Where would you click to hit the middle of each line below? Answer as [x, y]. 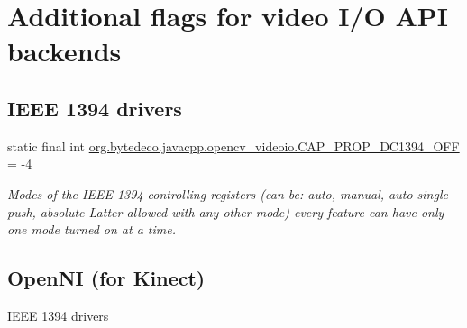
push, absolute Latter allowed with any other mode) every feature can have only [226, 211]
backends [64, 51]
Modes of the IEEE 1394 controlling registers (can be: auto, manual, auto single [228, 193]
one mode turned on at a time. [92, 229]
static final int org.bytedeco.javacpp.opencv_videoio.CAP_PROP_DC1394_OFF [233, 146]
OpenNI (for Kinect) [106, 278]
